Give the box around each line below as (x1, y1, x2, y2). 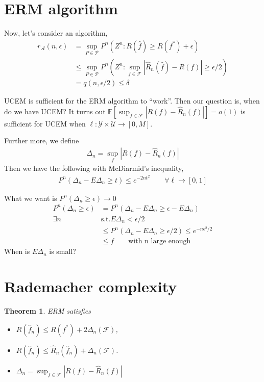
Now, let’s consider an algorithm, (4, 28, 108, 38)
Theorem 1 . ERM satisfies (4, 305, 91, 316)
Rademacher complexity (4, 276, 177, 297)
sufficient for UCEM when (4, 118, 86, 129)
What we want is (4, 192, 57, 203)
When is (4, 246, 30, 257)
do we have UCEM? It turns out (4, 106, 106, 116)
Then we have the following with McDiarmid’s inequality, (4, 163, 184, 173)
